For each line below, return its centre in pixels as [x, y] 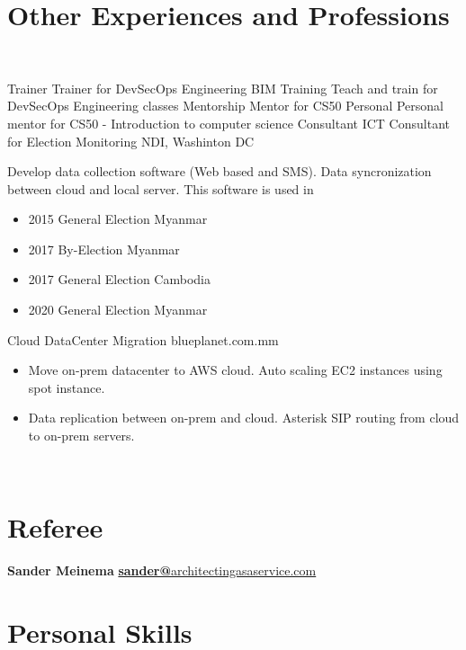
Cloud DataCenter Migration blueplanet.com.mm [143, 339]
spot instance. [67, 387]
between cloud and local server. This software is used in [161, 188]
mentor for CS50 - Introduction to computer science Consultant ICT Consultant [229, 123]
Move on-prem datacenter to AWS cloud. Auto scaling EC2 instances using [235, 370]
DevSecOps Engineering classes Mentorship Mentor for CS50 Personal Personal [226, 106]
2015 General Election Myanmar [118, 219]
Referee [55, 527]
